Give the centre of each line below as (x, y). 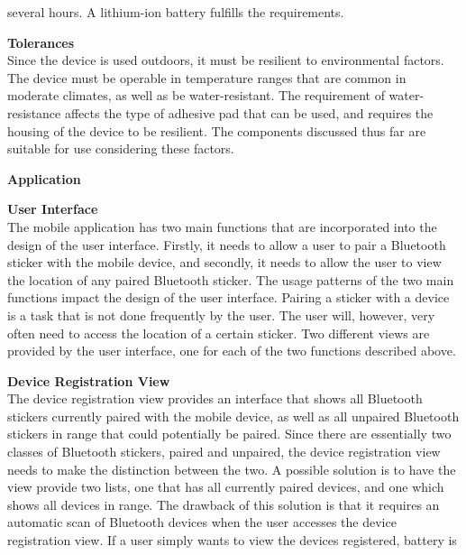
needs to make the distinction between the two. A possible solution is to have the (232, 469)
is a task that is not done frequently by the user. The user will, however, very (221, 314)
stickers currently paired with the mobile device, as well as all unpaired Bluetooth (233, 416)
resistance (34, 112)
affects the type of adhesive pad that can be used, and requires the (249, 112)
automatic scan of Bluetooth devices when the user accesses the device (202, 522)
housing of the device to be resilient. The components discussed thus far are (217, 130)
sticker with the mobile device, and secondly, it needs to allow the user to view (224, 262)
